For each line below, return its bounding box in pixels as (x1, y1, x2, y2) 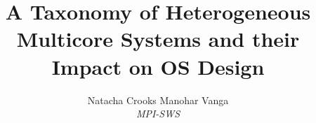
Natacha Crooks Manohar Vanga (87, 92, 229, 107)
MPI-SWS (136, 106, 180, 121)
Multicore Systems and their (16, 24, 300, 53)
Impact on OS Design (51, 52, 265, 80)
